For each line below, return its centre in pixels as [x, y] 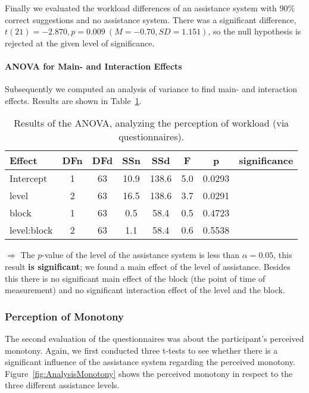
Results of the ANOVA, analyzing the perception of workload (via [152, 123]
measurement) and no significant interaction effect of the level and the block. [145, 290]
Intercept [29, 178]
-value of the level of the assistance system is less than [141, 255]
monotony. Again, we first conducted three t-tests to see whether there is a [141, 350]
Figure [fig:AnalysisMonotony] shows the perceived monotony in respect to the [149, 373]
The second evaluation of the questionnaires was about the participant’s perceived [154, 338]
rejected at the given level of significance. [80, 43]
